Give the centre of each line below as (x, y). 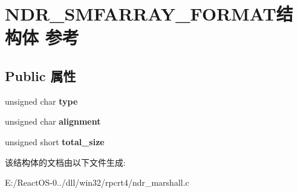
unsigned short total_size (55, 141)
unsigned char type (41, 101)
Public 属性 (40, 75)
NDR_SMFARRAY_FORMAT (141, 14)
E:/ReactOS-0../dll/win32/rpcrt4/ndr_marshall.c (97, 182)
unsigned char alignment (53, 121)
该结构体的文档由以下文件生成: (65, 162)
